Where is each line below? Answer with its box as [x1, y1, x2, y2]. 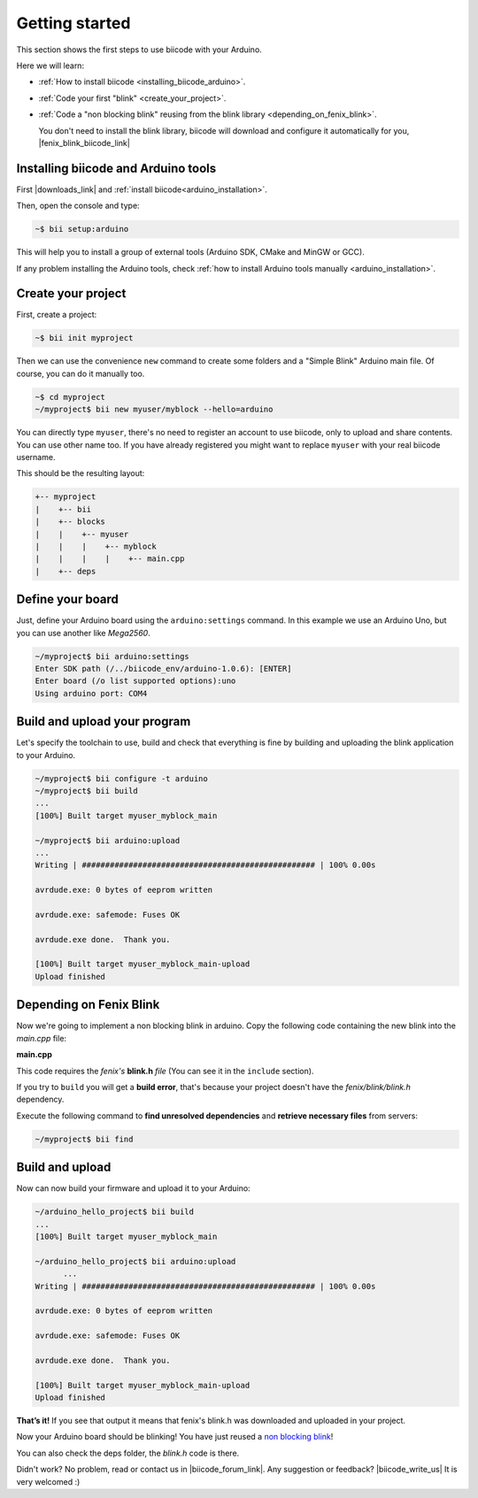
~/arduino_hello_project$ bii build [35, 1207, 195, 1217]
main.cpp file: [16, 1033, 66, 1043]
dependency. [16, 1094, 65, 1105]
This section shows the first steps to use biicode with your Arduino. [16, 44, 263, 55]
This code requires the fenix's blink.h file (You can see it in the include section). [16, 1065, 314, 1076]
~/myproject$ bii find [35, 1133, 134, 1144]
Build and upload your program [16, 714, 191, 729]
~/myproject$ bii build [35, 786, 139, 795]
